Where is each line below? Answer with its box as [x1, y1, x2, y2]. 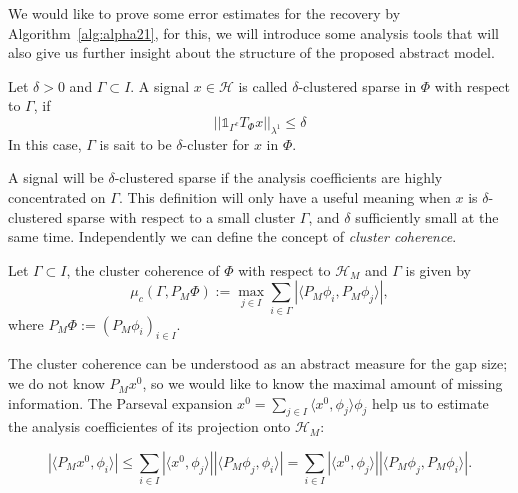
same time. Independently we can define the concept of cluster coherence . [8, 226, 457, 247]
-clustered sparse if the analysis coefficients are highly [114, 167, 443, 188]
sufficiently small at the [355, 206, 499, 227]
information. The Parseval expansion [8, 392, 233, 413]
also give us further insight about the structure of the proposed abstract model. [8, 42, 495, 63]
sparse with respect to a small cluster [67, 206, 296, 227]
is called [238, 75, 288, 96]
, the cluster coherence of [66, 259, 220, 280]
